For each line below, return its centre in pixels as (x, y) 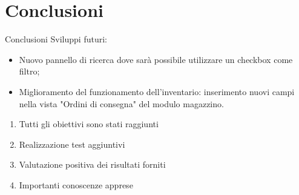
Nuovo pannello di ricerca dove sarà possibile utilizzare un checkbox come (156, 59)
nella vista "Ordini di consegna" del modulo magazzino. (121, 103)
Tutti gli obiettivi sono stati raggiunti (89, 124)
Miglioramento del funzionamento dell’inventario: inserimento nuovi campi (157, 91)
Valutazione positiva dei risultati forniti (92, 164)
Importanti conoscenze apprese (76, 184)
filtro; (29, 71)
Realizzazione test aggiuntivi (72, 144)
